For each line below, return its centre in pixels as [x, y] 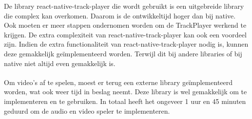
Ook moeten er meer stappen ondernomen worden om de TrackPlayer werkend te [125, 25]
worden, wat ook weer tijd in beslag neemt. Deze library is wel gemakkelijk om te [126, 92]
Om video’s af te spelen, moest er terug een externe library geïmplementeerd [118, 82]
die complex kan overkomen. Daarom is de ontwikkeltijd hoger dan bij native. [120, 15]
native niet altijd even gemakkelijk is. [60, 63]
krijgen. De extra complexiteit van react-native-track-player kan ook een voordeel [125, 34]
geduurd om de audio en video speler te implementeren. [87, 110]
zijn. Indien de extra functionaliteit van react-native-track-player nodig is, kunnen [126, 44]
